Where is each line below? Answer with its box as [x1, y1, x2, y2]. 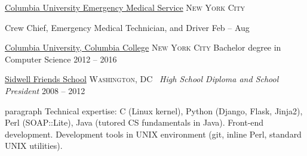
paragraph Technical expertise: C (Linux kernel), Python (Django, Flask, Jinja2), [5, 104, 303, 117]
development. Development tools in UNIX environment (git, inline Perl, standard [5, 127, 302, 140]
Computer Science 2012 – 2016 [5, 52, 117, 65]
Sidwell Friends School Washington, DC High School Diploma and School [5, 73, 279, 85]
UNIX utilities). [5, 139, 63, 152]
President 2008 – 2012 [5, 84, 85, 96]
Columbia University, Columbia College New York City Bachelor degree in [5, 41, 281, 54]
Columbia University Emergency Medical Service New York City [5, 1, 245, 13]
